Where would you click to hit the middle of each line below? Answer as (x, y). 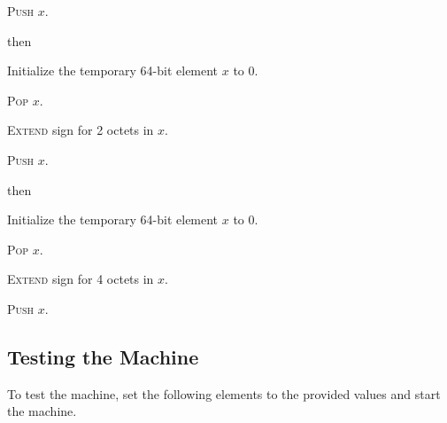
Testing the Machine (103, 356)
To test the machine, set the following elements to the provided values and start (224, 393)
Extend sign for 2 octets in (81, 130)
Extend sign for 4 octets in (81, 279)
